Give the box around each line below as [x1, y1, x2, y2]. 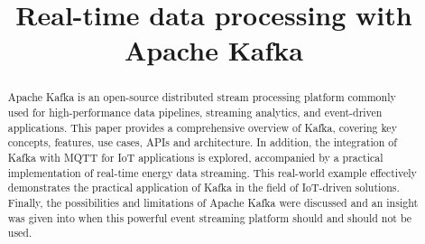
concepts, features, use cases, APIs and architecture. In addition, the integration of [7, 135, 397, 150]
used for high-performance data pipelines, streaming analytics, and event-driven [7, 105, 383, 120]
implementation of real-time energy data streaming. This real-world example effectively [7, 164, 417, 180]
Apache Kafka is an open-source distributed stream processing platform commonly [7, 89, 396, 105]
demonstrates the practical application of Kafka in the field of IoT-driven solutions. [7, 180, 400, 195]
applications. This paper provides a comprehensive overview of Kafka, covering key [7, 119, 397, 135]
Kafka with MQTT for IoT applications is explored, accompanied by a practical [7, 149, 383, 164]
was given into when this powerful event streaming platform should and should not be [7, 210, 412, 225]
